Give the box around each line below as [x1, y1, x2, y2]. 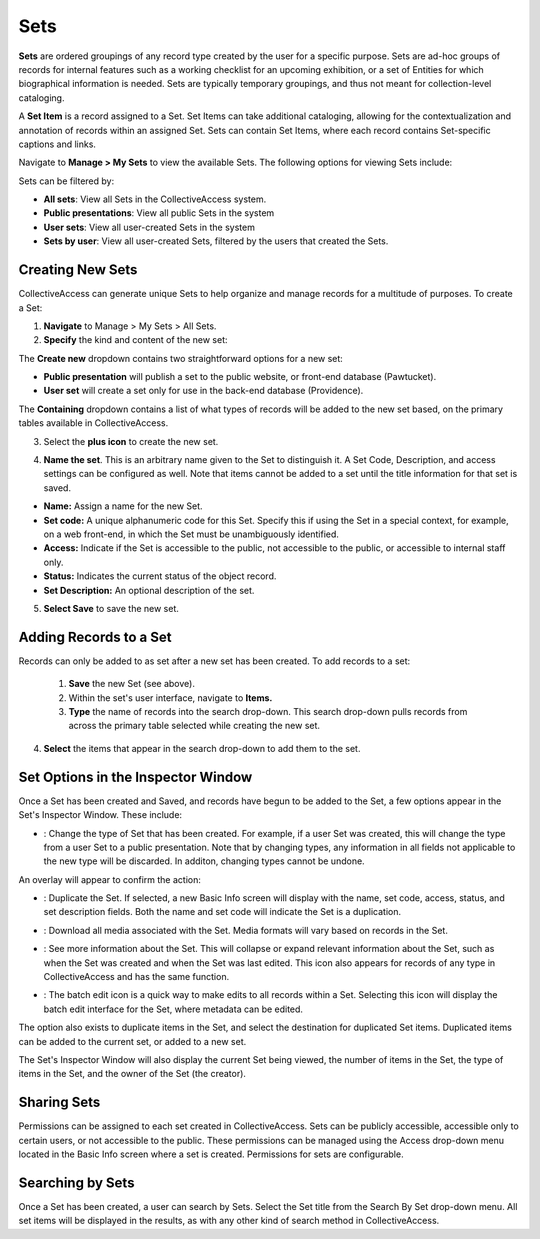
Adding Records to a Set [18, 628, 172, 645]
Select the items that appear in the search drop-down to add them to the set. [43, 742, 361, 754]
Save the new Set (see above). [68, 678, 195, 690]
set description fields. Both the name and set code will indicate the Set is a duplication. [43, 906, 402, 918]
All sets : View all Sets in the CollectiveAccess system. [43, 193, 267, 205]
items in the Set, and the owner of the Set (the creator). [18, 1068, 247, 1080]
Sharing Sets [18, 1094, 101, 1111]
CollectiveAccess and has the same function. [43, 971, 230, 983]
